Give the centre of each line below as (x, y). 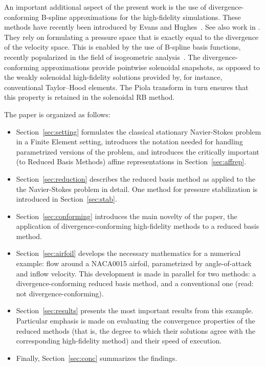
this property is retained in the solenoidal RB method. (90, 97)
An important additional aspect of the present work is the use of (105, 7)
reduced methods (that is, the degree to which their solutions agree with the (136, 330)
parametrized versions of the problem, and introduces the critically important (138, 151)
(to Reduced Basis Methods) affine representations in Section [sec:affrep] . (131, 161)
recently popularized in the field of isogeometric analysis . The (102, 57)
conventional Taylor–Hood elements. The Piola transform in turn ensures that (126, 87)
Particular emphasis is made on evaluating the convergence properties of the (136, 321)
